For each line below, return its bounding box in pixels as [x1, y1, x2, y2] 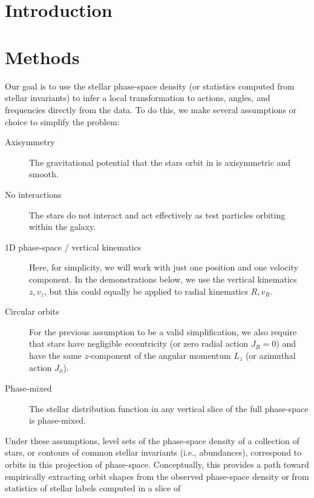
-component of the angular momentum [88, 349, 231, 361]
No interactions [5, 188, 62, 201]
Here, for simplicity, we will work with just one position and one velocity [29, 261, 298, 274]
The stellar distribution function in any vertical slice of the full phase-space [29, 402, 309, 414]
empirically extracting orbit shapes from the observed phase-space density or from [5, 470, 309, 482]
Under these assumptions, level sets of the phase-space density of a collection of [5, 434, 299, 447]
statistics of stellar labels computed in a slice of [5, 482, 181, 494]
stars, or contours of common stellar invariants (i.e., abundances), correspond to [5, 446, 302, 459]
